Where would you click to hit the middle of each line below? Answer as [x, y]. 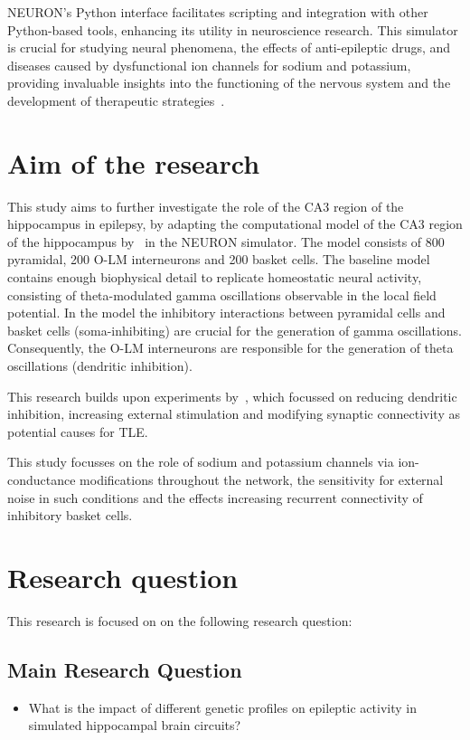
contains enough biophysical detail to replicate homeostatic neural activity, [215, 277]
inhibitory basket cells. [70, 515]
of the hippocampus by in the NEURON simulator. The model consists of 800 [226, 241]
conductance [42, 479]
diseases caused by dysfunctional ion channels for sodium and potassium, [209, 65]
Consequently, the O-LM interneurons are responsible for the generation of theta [230, 348]
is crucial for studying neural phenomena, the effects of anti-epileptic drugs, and [229, 47]
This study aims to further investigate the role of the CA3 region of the [206, 206]
